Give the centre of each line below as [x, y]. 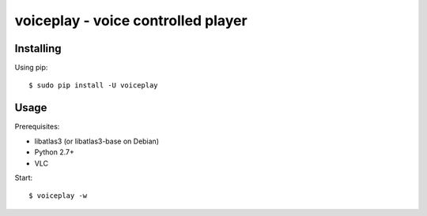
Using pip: [31, 68]
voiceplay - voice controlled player [131, 20]
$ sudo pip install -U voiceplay [93, 86]
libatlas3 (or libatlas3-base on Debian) [97, 141]
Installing [38, 48]
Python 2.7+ [55, 152]
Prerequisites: [37, 127]
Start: [24, 177]
